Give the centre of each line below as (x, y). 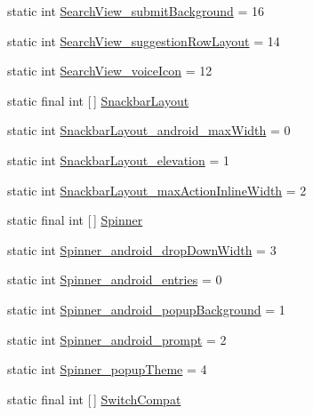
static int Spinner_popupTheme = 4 (107, 369)
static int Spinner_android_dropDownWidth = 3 (142, 249)
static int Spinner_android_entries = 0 (115, 279)
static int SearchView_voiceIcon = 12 (110, 71)
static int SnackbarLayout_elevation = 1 (118, 160)
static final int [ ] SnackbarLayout (98, 100)
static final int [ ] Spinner (75, 220)
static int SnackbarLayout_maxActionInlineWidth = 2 (157, 190)
